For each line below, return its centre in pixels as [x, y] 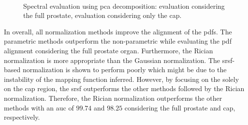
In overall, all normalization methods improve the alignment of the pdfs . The [118, 31]
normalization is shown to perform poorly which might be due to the [124, 70]
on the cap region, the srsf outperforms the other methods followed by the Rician [124, 88]
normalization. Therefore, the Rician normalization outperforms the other [113, 98]
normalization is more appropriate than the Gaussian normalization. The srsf [118, 60]
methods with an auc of [39, 107]
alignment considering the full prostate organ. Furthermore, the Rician [109, 50]
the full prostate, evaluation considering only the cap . [102, 15]
